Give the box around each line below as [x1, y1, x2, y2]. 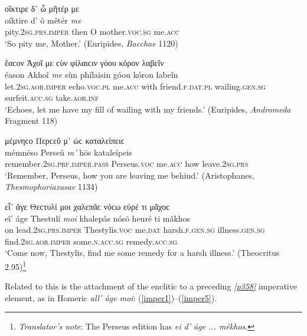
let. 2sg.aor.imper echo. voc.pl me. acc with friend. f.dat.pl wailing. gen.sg [5, 80, 266, 92]
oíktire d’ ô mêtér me [5, 14, 81, 26]
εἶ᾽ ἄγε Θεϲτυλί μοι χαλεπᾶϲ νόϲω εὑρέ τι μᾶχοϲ [5, 200, 170, 212]
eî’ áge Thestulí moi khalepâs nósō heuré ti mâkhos [5, 212, 191, 224]
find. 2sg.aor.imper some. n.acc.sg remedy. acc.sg [5, 235, 178, 247]
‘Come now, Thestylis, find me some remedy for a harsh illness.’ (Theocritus [5, 246, 280, 259]
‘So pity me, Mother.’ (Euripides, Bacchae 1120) [5, 37, 178, 49]
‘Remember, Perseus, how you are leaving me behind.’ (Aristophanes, [5, 169, 254, 181]
